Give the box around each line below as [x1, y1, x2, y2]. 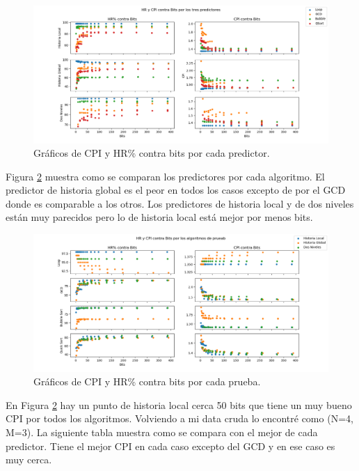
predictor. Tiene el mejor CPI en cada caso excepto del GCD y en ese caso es [6, 438, 335, 453]
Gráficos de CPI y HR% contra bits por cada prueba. [33, 374, 261, 389]
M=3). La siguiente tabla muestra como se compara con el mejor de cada [6, 424, 318, 439]
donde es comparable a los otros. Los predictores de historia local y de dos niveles [6, 196, 354, 210]
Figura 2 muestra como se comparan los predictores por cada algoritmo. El [6, 169, 325, 183]
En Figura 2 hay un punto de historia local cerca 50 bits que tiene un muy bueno [6, 397, 352, 412]
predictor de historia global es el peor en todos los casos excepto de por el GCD [6, 183, 346, 197]
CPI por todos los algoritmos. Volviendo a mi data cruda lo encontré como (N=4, [6, 411, 353, 426]
